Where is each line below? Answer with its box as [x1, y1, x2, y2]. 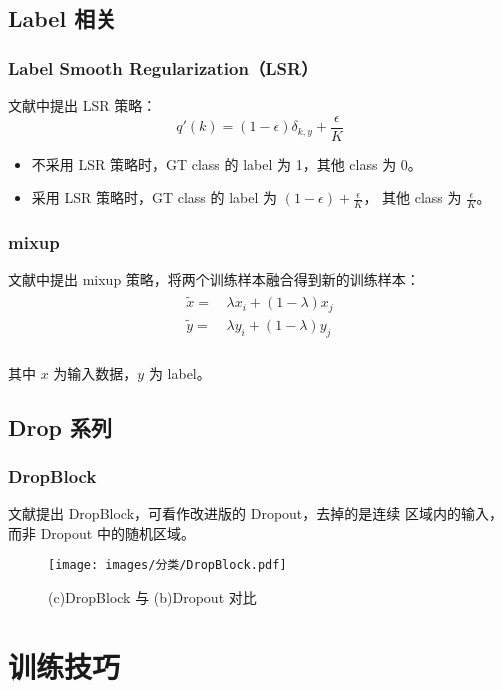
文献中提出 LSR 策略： [8, 95, 157, 115]
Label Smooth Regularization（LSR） [8, 55, 318, 80]
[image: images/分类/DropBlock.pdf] [48, 558, 287, 573]
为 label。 [148, 362, 211, 383]
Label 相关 [8, 3, 117, 34]
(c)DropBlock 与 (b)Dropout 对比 [48, 587, 257, 608]
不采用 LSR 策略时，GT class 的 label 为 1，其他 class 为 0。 [31, 153, 422, 174]
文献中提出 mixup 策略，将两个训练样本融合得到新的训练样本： [8, 269, 420, 290]
